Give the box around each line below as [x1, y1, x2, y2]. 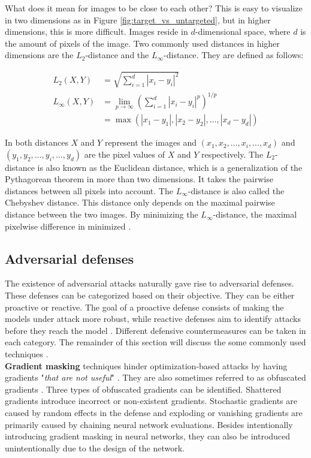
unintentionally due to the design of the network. [5, 441, 185, 454]
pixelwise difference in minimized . [5, 219, 131, 232]
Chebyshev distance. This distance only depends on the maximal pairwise [5, 196, 275, 209]
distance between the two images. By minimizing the [5, 208, 198, 221]
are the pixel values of [84, 147, 165, 160]
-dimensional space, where [195, 25, 291, 38]
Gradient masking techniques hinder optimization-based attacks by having [5, 359, 288, 372]
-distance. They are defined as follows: [164, 49, 304, 61]
